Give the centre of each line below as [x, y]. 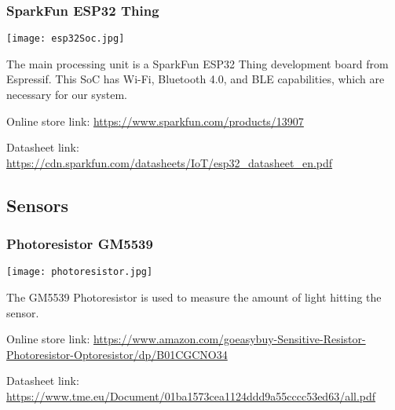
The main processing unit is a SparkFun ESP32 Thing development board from [197, 63]
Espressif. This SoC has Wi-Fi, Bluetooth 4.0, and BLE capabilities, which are [196, 79]
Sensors [38, 205]
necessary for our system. [67, 95]
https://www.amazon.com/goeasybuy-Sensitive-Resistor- [229, 339]
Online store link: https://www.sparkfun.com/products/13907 [155, 121]
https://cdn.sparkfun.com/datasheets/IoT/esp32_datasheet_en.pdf [170, 162]
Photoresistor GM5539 [80, 244]
